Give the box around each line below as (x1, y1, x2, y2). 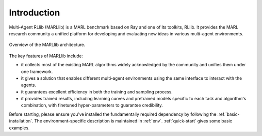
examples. (9, 125, 30, 131)
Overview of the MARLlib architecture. (9, 42, 85, 48)
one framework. (21, 68, 53, 75)
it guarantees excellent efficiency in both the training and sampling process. (21, 89, 173, 94)
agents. (21, 82, 36, 88)
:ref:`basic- (217, 111, 240, 117)
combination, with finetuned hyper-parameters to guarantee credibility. (21, 102, 163, 108)
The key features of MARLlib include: (9, 53, 83, 59)
